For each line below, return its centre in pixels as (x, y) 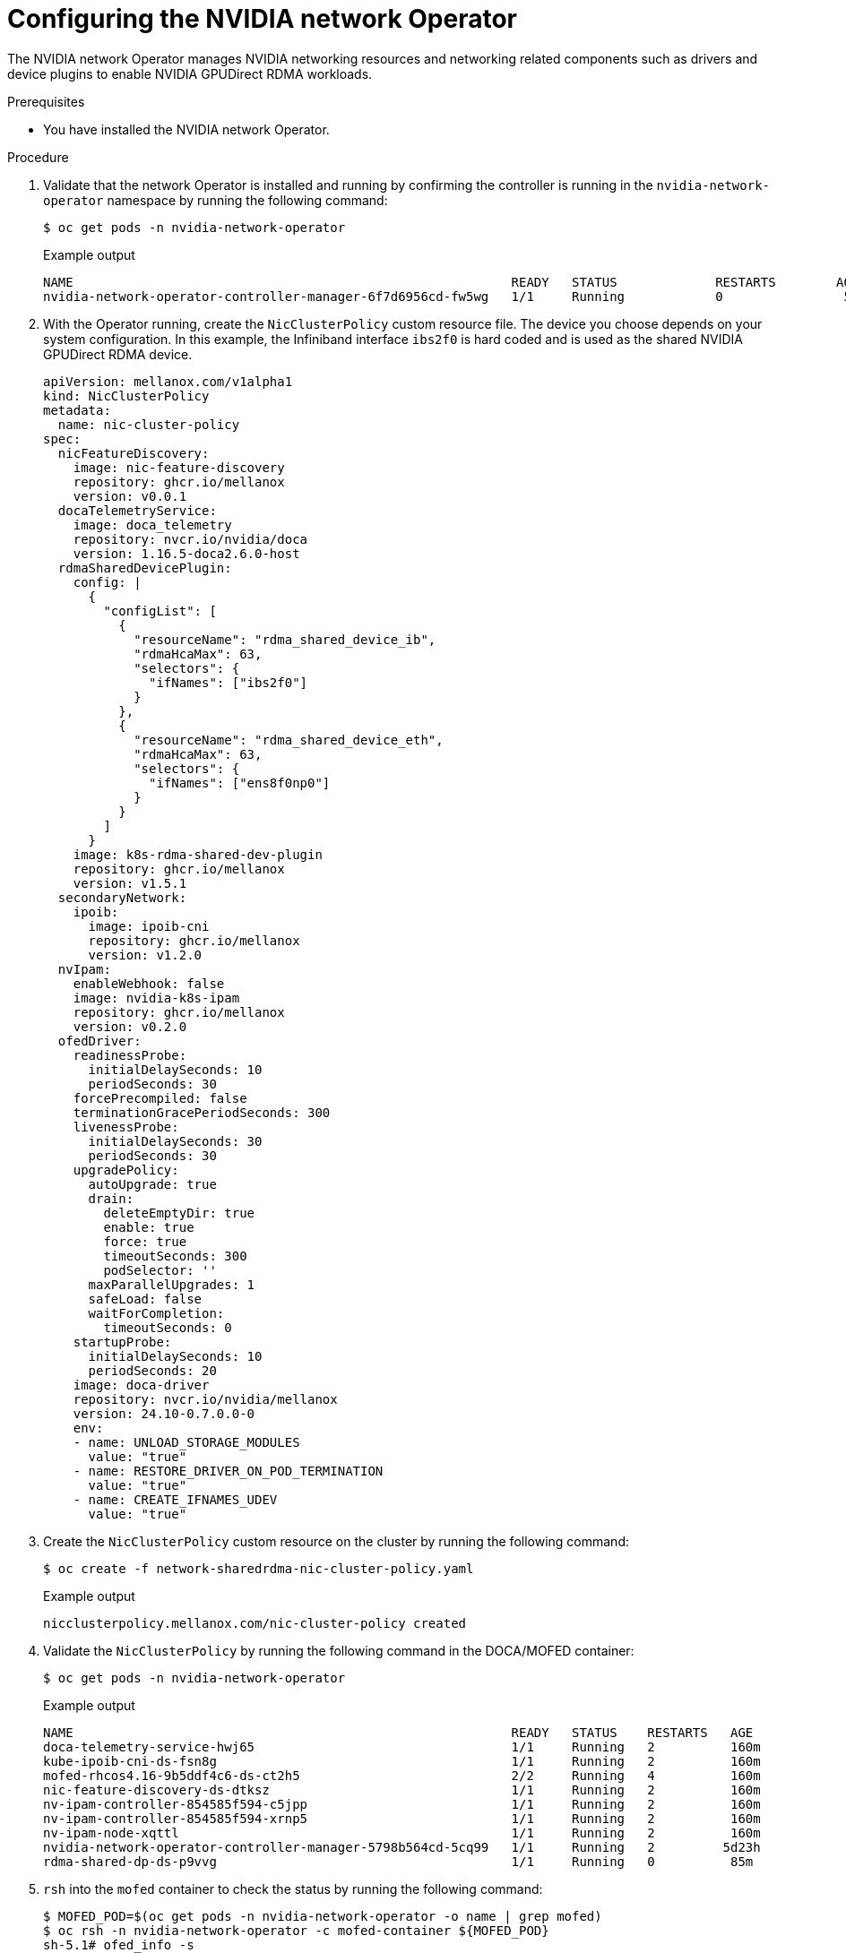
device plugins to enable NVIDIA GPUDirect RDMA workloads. (190, 73)
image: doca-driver (141, 1385)
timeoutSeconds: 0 (168, 1327)
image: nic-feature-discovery (179, 467)
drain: (111, 1198)
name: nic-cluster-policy (149, 424)
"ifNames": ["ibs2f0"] (229, 682)
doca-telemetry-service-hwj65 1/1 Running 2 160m (402, 1747)
